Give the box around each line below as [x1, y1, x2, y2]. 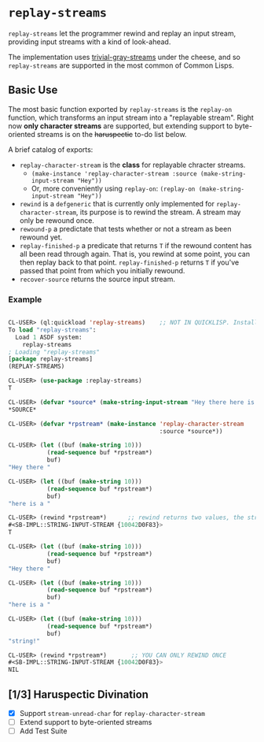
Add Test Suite [19, 726, 68, 736]
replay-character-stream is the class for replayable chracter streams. [19, 160, 246, 169]
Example [8, 294, 42, 305]
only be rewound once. [19, 215, 94, 225]
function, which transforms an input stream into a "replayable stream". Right [8, 113, 254, 122]
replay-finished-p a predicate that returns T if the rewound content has [19, 240, 252, 250]
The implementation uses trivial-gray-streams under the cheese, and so [8, 52, 241, 61]
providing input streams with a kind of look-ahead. [8, 37, 171, 46]
